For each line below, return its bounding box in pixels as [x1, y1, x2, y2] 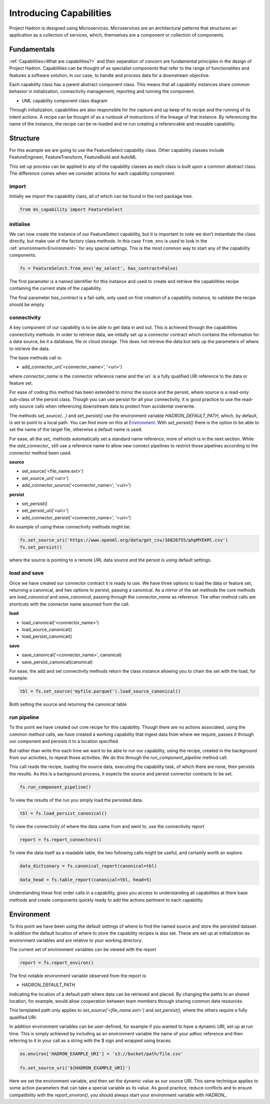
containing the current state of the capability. [9, 286, 102, 292]
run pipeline [9, 714, 39, 721]
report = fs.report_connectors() [19, 837, 102, 843]
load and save [9, 570, 44, 577]
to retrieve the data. [9, 346, 50, 352]
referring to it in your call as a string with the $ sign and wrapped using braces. [9, 1037, 172, 1043]
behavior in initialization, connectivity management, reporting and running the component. [9, 88, 195, 95]
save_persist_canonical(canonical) [21, 659, 93, 665]
